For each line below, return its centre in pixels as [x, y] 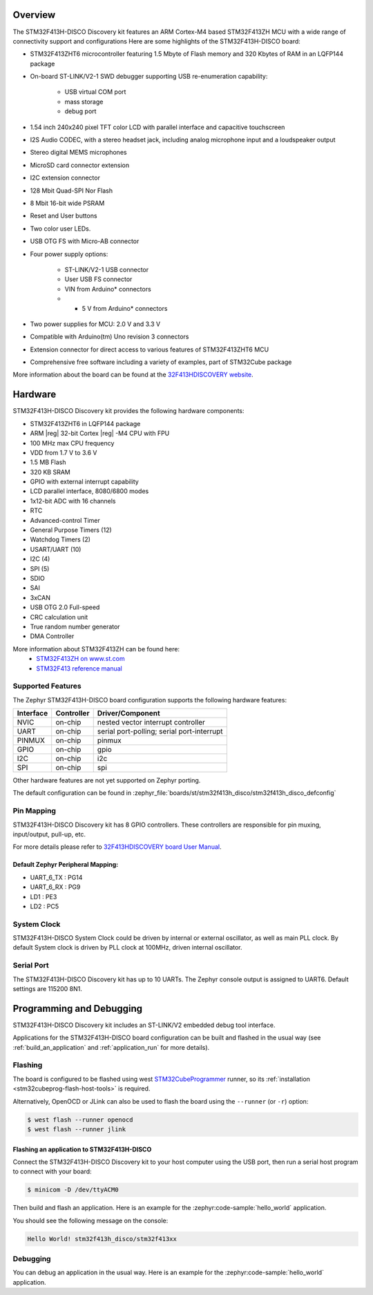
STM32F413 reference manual [79, 668]
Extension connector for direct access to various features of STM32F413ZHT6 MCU [150, 349]
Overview [34, 15]
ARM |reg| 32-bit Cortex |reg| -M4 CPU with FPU [100, 433]
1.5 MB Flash [48, 462]
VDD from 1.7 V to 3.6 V [64, 452]
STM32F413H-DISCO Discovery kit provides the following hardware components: [128, 411]
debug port [80, 111]
